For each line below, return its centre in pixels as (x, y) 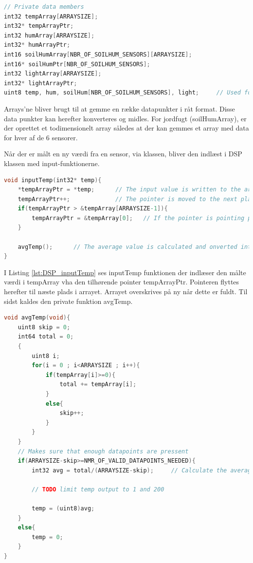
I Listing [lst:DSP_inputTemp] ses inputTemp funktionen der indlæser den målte (125, 272)
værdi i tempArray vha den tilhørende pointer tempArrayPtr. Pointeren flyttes (122, 282)
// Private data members (44, 7)
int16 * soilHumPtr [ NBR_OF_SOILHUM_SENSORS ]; (77, 64)
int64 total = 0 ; (46, 337)
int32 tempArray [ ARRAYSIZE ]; (51, 16)
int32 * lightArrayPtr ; (41, 83)
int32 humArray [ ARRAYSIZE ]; (49, 35)
